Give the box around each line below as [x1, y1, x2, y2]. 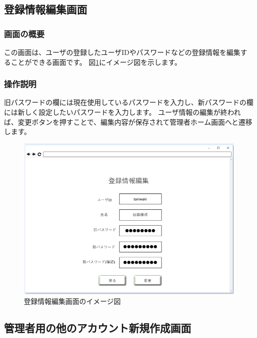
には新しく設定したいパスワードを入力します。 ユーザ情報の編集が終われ [4, 107, 241, 117]
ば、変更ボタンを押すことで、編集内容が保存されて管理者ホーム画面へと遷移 [4, 116, 253, 127]
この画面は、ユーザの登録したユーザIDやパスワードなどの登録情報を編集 [4, 47, 241, 57]
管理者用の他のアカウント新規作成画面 [4, 320, 191, 336]
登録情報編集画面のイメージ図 [24, 296, 121, 306]
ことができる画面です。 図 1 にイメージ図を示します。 [10, 56, 182, 67]
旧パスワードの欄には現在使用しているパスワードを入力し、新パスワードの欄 [4, 97, 254, 107]
